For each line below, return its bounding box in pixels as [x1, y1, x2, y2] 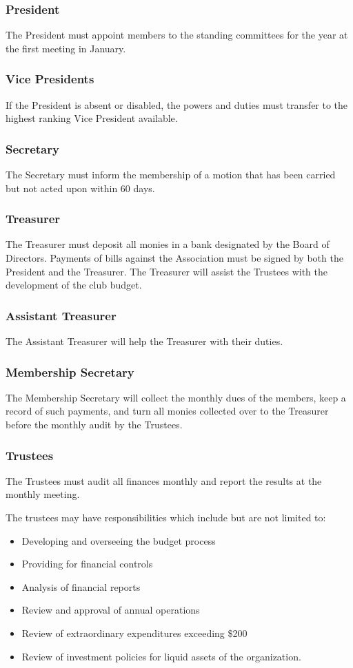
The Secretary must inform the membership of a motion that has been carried [6, 167, 336, 182]
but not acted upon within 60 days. [6, 180, 155, 195]
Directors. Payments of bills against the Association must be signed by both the [6, 251, 343, 265]
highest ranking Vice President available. [6, 111, 178, 125]
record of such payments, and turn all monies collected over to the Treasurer [6, 404, 329, 418]
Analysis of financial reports [21, 579, 141, 594]
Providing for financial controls [21, 556, 153, 571]
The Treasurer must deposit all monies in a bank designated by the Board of [6, 237, 330, 251]
